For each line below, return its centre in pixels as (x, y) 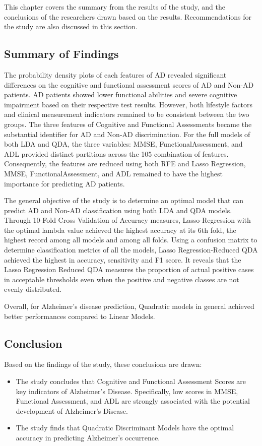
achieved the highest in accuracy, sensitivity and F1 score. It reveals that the (123, 259)
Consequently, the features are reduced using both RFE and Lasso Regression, (125, 164)
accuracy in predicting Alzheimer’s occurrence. (88, 437)
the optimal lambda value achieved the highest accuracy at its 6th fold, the (120, 230)
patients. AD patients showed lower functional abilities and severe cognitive (121, 94)
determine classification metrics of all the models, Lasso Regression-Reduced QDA (131, 250)
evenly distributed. (33, 289)
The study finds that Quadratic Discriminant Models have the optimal (125, 428)
